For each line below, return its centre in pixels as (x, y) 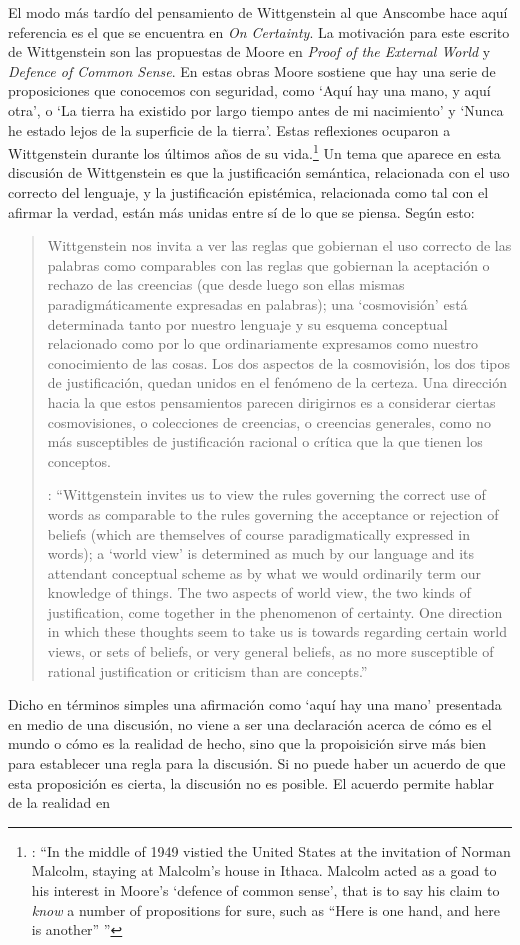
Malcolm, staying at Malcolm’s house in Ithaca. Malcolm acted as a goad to (264, 870)
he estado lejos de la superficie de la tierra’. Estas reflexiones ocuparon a (229, 129)
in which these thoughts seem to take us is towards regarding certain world (277, 631)
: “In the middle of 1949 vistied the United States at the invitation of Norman (271, 850)
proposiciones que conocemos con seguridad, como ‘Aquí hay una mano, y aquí (249, 90)
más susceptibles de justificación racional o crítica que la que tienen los (265, 441)
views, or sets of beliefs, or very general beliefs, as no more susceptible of (270, 651)
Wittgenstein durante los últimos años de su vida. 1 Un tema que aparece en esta (254, 151)
